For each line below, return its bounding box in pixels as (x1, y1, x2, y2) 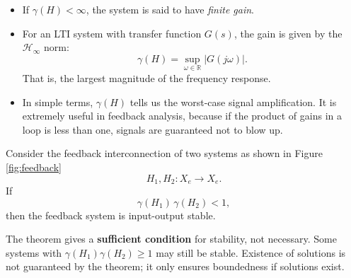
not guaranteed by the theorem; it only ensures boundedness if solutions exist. (6, 259, 345, 274)
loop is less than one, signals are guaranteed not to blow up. (22, 122, 283, 137)
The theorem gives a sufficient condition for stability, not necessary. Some (6, 231, 337, 246)
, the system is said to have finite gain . (86, 2, 255, 16)
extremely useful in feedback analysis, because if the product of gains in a (22, 108, 342, 123)
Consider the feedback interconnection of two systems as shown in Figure (6, 146, 323, 161)
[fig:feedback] (6, 159, 62, 174)
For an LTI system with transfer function (22, 25, 202, 40)
